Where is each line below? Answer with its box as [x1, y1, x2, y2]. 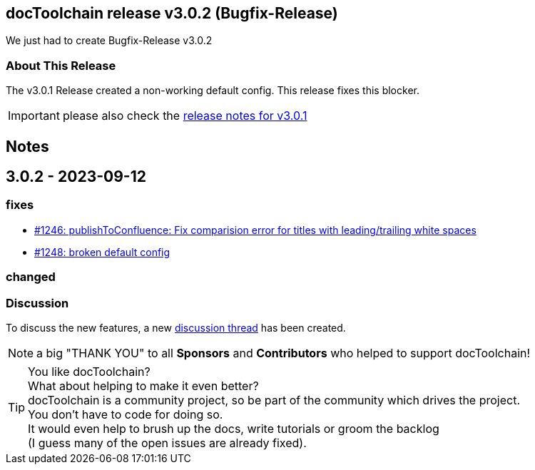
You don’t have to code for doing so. [28, 407, 223, 422]
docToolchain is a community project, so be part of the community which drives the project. [28, 392, 521, 407]
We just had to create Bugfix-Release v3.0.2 [6, 34, 213, 47]
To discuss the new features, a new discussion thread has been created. [6, 321, 346, 334]
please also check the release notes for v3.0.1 [62, 108, 307, 123]
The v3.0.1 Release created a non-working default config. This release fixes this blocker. [6, 84, 419, 97]
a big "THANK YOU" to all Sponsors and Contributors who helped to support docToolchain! [36, 345, 531, 360]
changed [6, 270, 56, 285]
